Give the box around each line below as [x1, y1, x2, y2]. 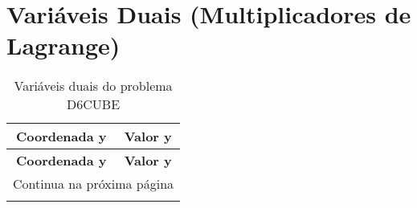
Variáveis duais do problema [14, 76, 173, 96]
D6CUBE [67, 95, 121, 114]
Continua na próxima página [13, 174, 174, 194]
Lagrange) [6, 29, 121, 62]
